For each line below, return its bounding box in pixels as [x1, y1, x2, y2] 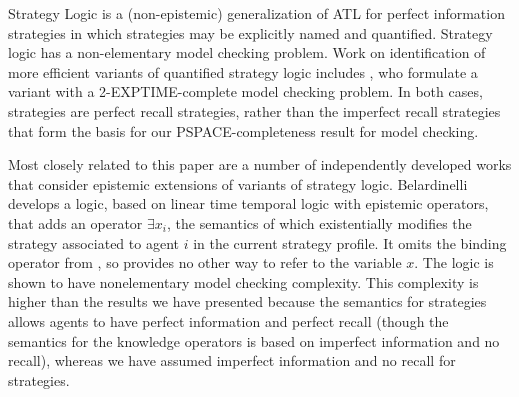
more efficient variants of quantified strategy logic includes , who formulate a [8, 61, 478, 82]
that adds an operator [8, 212, 143, 233]
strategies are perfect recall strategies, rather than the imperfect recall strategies [8, 100, 501, 121]
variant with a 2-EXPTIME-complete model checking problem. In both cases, [8, 81, 483, 102]
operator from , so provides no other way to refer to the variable [8, 252, 402, 273]
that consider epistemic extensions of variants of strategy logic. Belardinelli [8, 173, 468, 194]
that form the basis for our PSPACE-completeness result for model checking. [8, 120, 479, 141]
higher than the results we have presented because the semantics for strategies [8, 291, 487, 312]
